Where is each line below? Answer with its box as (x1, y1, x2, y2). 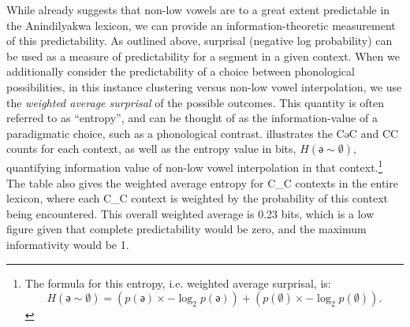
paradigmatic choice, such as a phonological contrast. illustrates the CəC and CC (6, 124, 399, 141)
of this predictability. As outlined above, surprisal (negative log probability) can (6, 32, 393, 49)
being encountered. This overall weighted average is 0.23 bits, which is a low (6, 205, 375, 221)
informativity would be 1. (6, 236, 129, 252)
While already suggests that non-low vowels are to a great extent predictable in (6, 2, 390, 17)
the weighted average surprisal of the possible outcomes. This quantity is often (6, 94, 385, 110)
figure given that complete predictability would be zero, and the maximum (6, 221, 367, 237)
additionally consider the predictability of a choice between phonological (6, 63, 355, 80)
